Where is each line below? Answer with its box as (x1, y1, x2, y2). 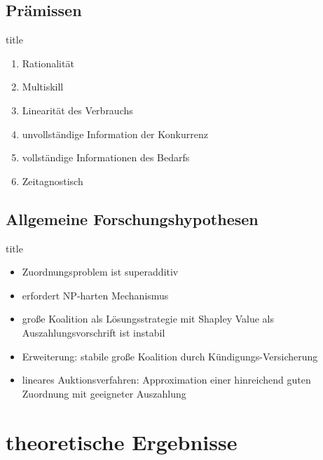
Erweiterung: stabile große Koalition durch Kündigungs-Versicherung (22, 349, 318, 363)
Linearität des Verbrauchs (22, 102, 133, 117)
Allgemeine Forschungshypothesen (6, 208, 259, 229)
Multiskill (22, 79, 64, 94)
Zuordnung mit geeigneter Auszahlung (22, 386, 186, 400)
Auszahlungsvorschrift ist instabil (22, 325, 165, 339)
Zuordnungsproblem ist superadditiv (22, 264, 179, 279)
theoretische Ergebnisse (6, 427, 238, 456)
